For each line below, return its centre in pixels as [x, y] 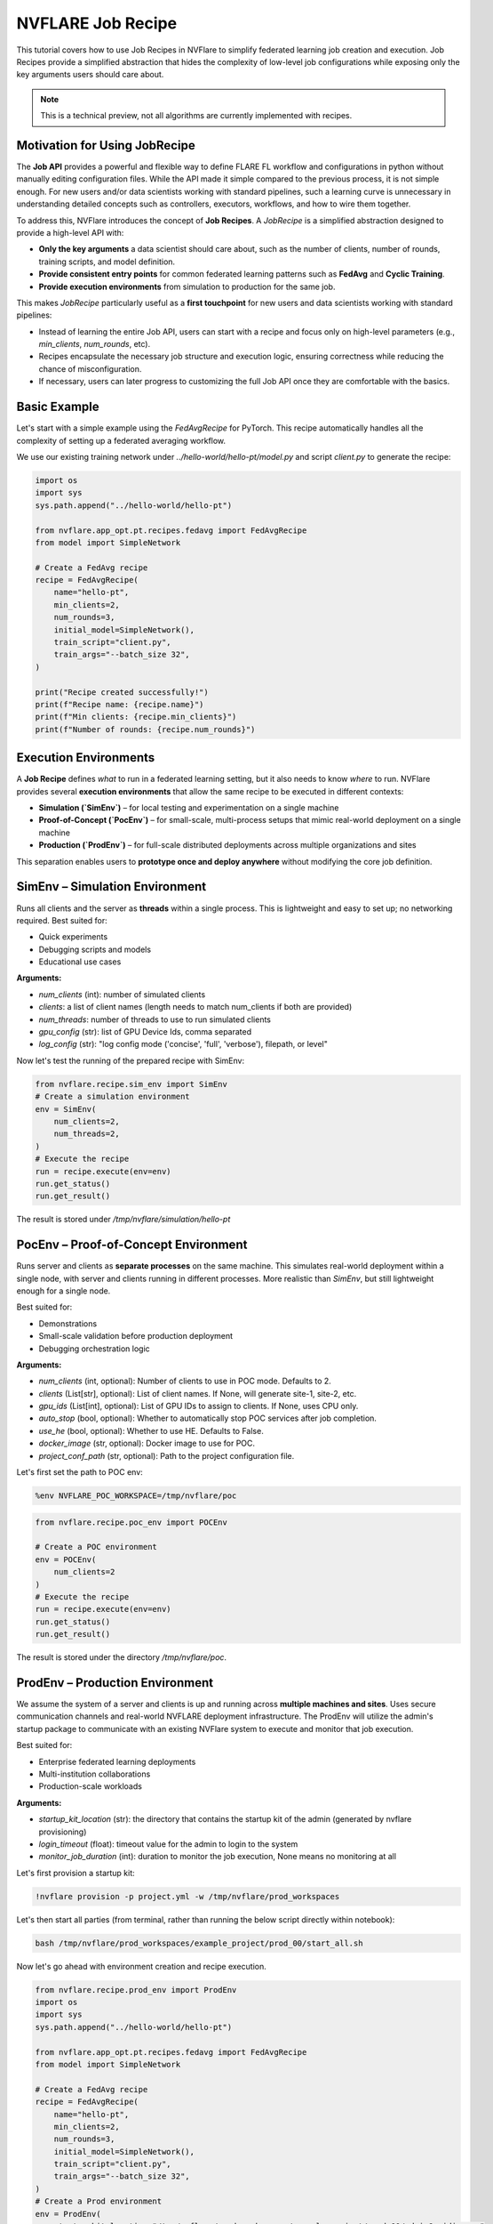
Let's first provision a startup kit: [76, 1873]
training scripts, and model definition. [107, 262]
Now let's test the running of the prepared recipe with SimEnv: [130, 1060]
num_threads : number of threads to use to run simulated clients [155, 1019]
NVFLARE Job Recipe [97, 23]
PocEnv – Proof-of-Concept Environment [132, 1245]
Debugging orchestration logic [94, 1349]
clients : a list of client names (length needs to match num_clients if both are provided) [195, 1007]
